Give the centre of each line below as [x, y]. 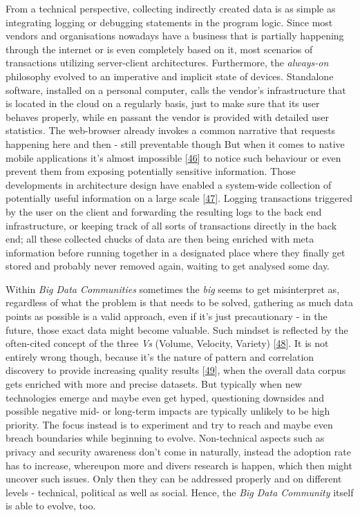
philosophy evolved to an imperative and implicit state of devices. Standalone [170, 76]
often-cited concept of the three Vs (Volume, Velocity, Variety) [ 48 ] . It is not [167, 343]
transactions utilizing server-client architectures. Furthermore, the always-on [167, 63]
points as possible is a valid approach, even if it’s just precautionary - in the [167, 316]
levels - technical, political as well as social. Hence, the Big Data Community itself [180, 492]
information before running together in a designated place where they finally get [176, 252]
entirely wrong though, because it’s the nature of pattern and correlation [160, 356]
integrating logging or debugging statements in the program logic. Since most [169, 22]
